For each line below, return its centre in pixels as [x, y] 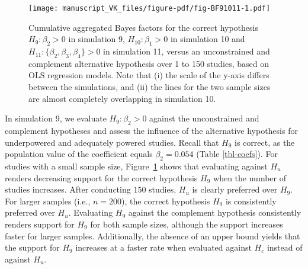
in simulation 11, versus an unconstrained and [187, 51]
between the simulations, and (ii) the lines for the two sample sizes [150, 87]
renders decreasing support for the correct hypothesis [101, 177]
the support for [32, 247]
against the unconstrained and [204, 118]
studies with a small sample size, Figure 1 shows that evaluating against [136, 166]
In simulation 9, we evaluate [56, 118]
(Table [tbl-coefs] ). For [237, 154]
